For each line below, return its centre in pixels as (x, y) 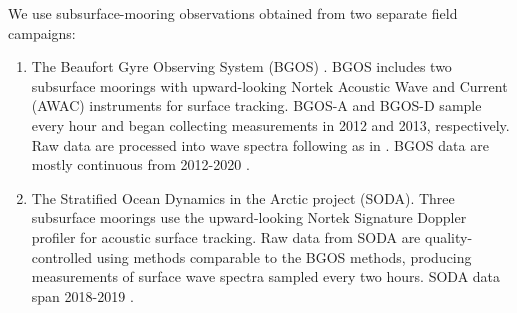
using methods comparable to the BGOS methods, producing (284, 256)
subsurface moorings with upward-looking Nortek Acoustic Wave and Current (269, 85)
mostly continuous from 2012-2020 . (140, 164)
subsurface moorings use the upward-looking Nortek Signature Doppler (249, 217)
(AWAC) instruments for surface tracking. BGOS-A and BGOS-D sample (256, 105)
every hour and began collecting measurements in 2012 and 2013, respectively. (270, 124)
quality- (448, 236)
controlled (62, 256)
